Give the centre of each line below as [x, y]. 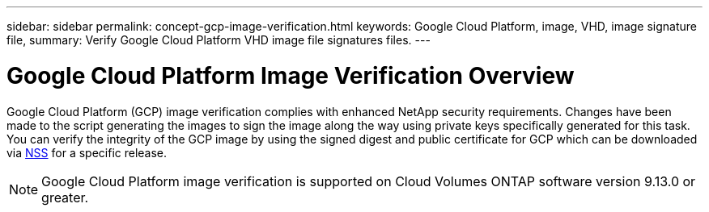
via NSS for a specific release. [87, 152]
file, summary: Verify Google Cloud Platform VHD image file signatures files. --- [219, 40]
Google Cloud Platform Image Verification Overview [291, 75]
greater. [65, 197]
